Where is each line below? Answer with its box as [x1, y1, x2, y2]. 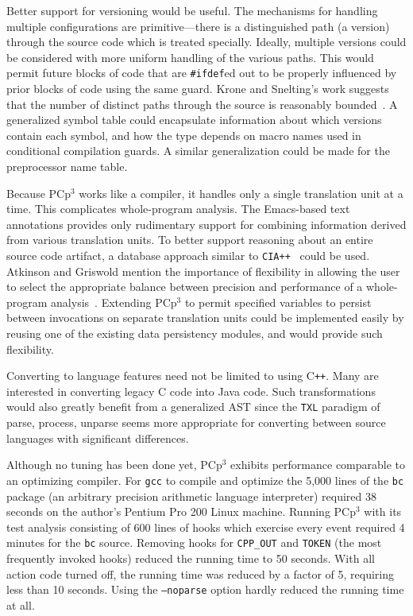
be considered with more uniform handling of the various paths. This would [6, 48, 374, 65]
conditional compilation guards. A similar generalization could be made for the [6, 142, 390, 159]
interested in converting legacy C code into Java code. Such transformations [6, 382, 376, 399]
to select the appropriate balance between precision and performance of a [6, 278, 363, 295]
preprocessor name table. [6, 158, 128, 174]
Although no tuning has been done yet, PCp [6, 456, 222, 473]
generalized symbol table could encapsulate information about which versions [6, 111, 382, 128]
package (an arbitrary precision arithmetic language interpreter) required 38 [6, 487, 377, 504]
